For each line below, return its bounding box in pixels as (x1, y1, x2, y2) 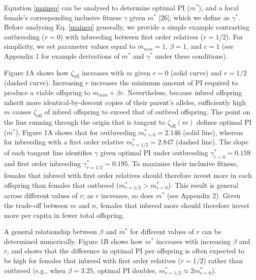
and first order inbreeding (4, 158, 81, 168)
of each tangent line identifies (4, 147, 92, 157)
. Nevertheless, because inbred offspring (123, 87, 242, 97)
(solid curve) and (170, 67, 222, 77)
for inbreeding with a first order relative (4, 137, 124, 147)
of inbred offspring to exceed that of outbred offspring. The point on (44, 106, 251, 117)
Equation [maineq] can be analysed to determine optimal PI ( (4, 2, 190, 12)
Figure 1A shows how (4, 67, 69, 77)
